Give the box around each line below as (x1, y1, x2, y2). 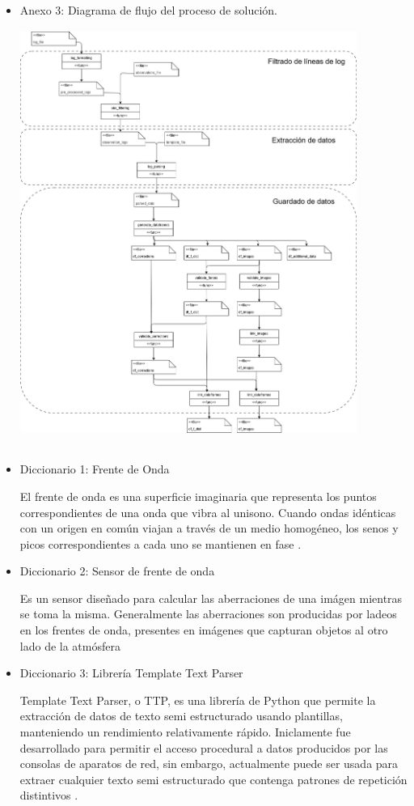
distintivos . (19, 787, 78, 804)
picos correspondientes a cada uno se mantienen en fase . (19, 535, 302, 552)
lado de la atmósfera (19, 637, 120, 654)
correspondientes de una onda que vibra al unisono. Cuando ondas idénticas (19, 503, 396, 520)
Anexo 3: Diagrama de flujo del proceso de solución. (19, 2, 277, 18)
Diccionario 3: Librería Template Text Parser (19, 664, 243, 681)
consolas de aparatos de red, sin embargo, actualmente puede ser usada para (19, 755, 399, 772)
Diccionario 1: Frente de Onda (19, 460, 170, 477)
